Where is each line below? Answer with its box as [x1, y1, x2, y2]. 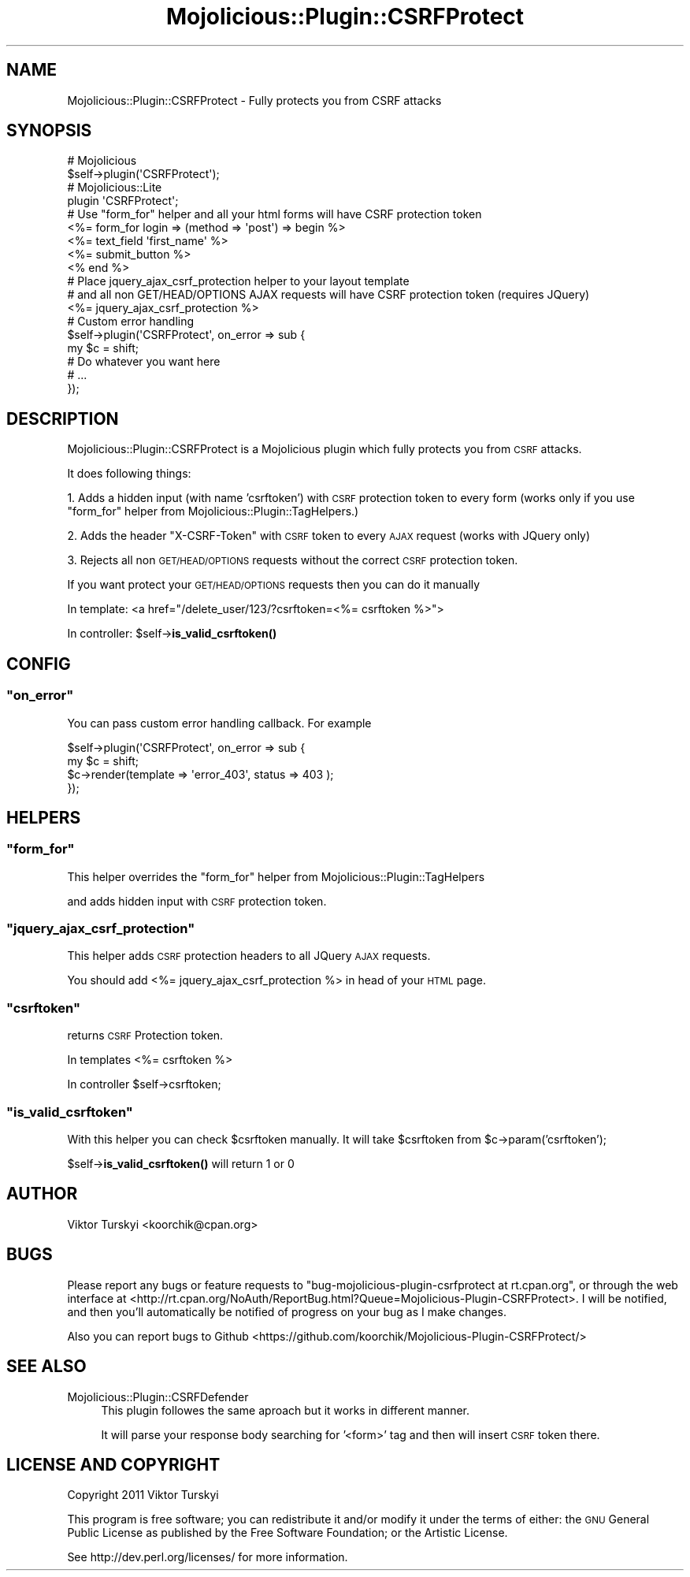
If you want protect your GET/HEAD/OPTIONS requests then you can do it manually [67, 578, 480, 592]
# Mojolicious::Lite [67, 180, 162, 195]
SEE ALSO [6, 1356, 87, 1377]
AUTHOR [6, 1184, 78, 1204]
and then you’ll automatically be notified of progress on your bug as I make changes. [67, 1304, 506, 1319]
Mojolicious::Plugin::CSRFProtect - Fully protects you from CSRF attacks [67, 93, 442, 107]
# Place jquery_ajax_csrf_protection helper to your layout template [67, 274, 410, 288]
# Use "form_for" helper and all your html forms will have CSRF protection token [67, 207, 482, 221]
